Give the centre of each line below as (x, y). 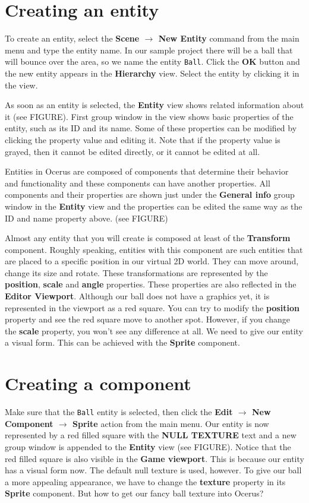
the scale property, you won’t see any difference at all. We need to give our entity (154, 330)
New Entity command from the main (229, 38)
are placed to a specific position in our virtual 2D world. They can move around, (152, 261)
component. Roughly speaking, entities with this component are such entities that (154, 249)
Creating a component (98, 383)
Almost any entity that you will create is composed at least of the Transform (148, 238)
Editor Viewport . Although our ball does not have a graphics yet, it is (137, 296)
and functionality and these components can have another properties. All (138, 183)
